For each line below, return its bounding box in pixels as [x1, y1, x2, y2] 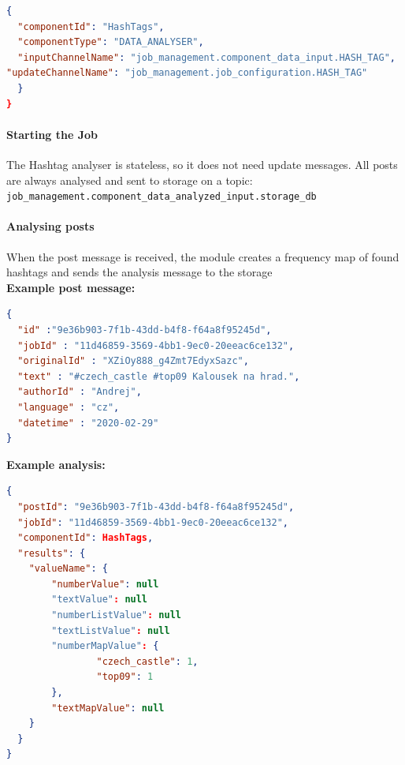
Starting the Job [6, 126, 98, 142]
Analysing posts [6, 218, 95, 234]
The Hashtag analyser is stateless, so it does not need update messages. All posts [6, 156, 398, 172]
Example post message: [6, 279, 136, 295]
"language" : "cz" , [17, 401, 120, 413]
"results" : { [17, 547, 86, 559]
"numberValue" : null [51, 578, 159, 590]
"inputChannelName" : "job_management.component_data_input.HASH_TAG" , [17, 51, 396, 63]
